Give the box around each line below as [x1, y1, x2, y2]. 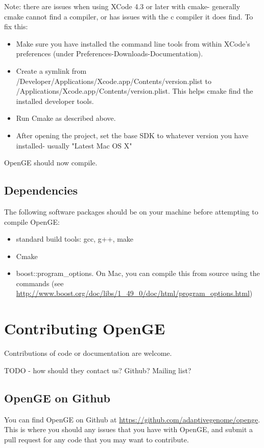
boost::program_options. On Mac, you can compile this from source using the [16, 268, 260, 279]
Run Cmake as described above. [16, 113, 116, 123]
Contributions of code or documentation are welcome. [4, 348, 172, 358]
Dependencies [4, 182, 78, 198]
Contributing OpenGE [4, 318, 165, 339]
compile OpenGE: [4, 216, 60, 227]
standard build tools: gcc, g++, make [16, 233, 134, 244]
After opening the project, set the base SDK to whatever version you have [16, 130, 249, 140]
